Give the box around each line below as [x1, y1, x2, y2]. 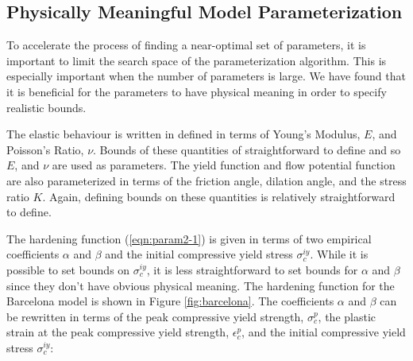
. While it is [310, 246, 369, 262]
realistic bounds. [6, 99, 87, 115]
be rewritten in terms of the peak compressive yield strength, [6, 308, 304, 324]
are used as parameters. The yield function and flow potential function [52, 157, 396, 173]
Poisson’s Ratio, [6, 141, 84, 157]
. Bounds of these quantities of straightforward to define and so [93, 141, 401, 157]
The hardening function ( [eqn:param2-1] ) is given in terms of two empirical [6, 230, 372, 246]
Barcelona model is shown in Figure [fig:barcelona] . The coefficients [6, 293, 334, 309]
